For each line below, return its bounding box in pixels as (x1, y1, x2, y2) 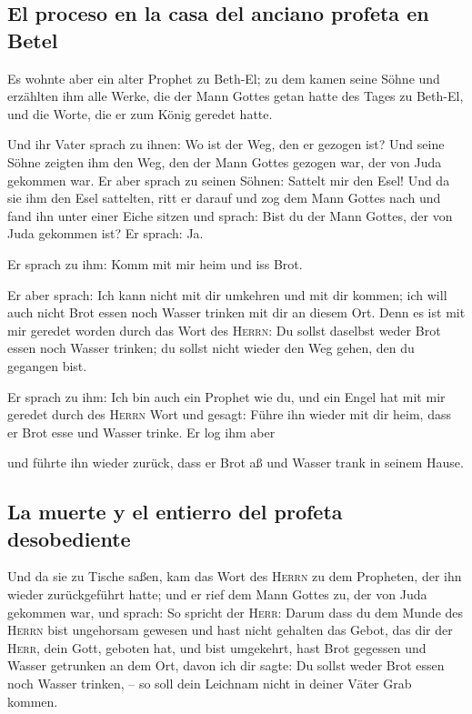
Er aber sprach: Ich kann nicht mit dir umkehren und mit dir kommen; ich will (7, 285, 447, 304)
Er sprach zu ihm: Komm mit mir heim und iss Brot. (7, 254, 303, 273)
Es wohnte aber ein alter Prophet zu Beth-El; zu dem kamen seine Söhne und (7, 68, 440, 87)
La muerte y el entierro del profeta (7, 498, 343, 526)
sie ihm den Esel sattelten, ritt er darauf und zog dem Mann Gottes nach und (7, 188, 441, 207)
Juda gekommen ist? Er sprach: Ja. (7, 224, 204, 243)
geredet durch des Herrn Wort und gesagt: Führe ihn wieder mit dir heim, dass (7, 405, 451, 424)
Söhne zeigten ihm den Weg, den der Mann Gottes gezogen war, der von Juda (7, 152, 442, 171)
